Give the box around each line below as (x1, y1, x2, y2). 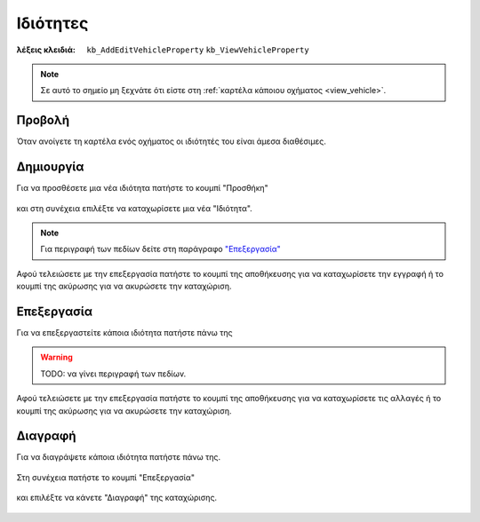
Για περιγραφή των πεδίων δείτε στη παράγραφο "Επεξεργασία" (40, 244, 282, 255)
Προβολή (16, 113, 70, 128)
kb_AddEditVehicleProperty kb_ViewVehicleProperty (86, 44, 310, 55)
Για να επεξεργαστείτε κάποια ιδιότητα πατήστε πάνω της (16, 328, 233, 337)
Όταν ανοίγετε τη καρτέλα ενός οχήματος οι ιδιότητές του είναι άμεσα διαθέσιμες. (16, 136, 326, 146)
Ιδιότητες (16, 13, 89, 33)
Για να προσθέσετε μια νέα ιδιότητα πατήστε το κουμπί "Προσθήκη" (16, 183, 268, 194)
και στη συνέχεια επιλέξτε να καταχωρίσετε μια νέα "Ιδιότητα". (16, 202, 252, 213)
